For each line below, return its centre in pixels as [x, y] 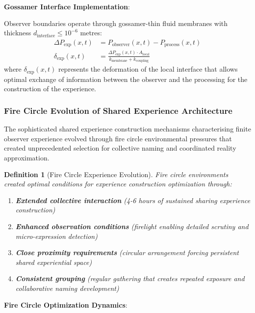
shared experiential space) [54, 262]
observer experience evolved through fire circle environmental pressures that [118, 138]
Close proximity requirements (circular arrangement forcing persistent [127, 252]
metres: [91, 33]
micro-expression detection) [56, 236]
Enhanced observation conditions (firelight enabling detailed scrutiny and [132, 226]
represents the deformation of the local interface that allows [148, 69]
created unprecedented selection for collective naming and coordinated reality [120, 148]
